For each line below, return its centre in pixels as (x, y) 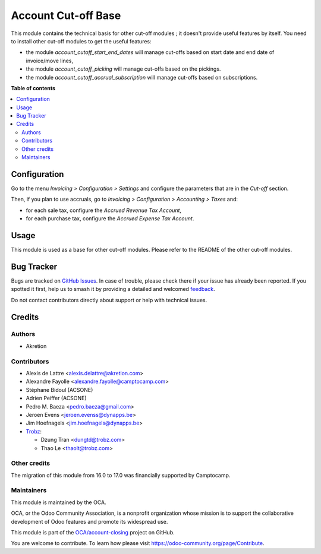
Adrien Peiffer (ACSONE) (56, 398)
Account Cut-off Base (66, 15)
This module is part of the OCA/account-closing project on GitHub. (93, 532)
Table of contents (33, 88)
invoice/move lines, (50, 61)
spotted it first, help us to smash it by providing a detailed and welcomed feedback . (113, 289)
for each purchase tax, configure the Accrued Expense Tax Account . (110, 219)
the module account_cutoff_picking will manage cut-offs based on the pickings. (123, 69)
